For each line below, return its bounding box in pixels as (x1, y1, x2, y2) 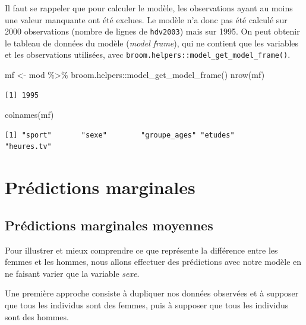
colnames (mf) (5, 108, 54, 121)
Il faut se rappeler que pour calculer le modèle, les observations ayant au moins (5, 2, 293, 14)
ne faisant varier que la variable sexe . (5, 267, 140, 279)
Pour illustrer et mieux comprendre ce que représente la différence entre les (5, 243, 278, 256)
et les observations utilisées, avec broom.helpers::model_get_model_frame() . (5, 48, 291, 61)
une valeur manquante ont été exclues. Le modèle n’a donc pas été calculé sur (5, 13, 288, 26)
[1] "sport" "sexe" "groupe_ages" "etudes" (5, 130, 235, 139)
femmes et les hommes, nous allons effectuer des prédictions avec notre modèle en (5, 255, 302, 268)
